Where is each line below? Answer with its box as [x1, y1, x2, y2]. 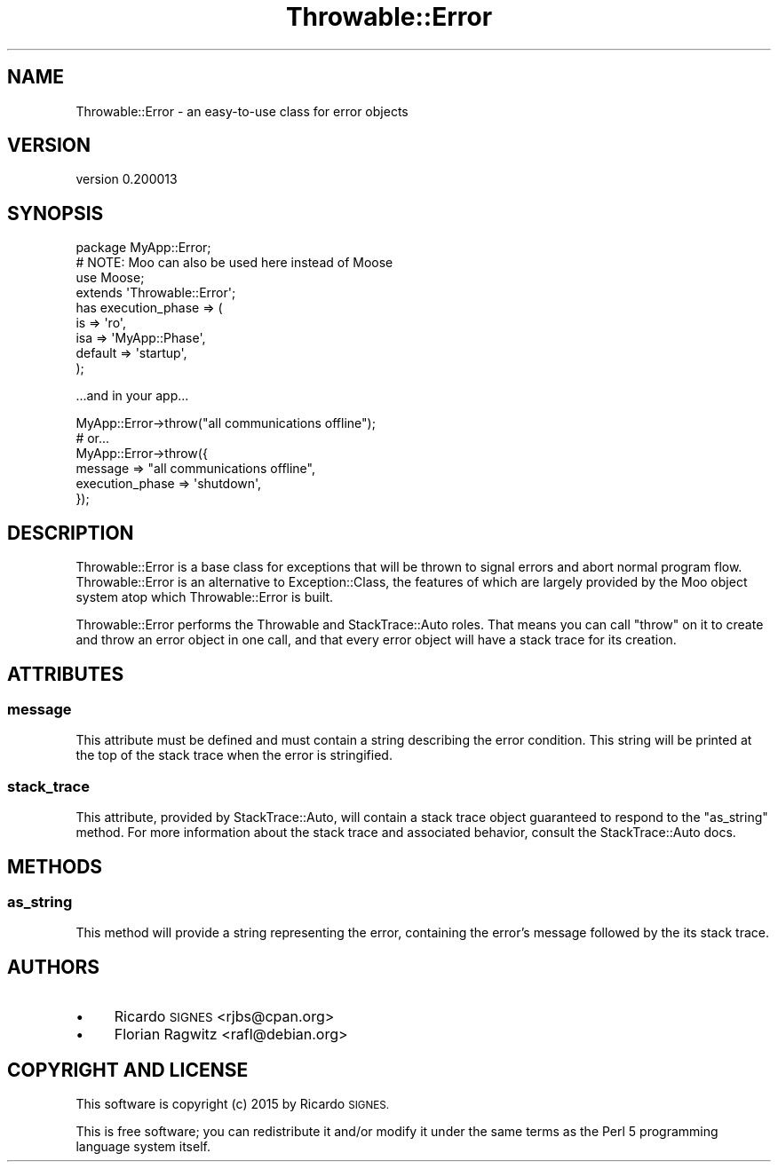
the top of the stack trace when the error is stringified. [75, 747, 393, 763]
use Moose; [75, 270, 145, 286]
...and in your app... [75, 388, 189, 404]
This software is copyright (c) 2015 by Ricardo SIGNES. [75, 1096, 390, 1111]
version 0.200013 [75, 171, 178, 187]
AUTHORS [7, 955, 100, 978]
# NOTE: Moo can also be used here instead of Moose [75, 255, 393, 271]
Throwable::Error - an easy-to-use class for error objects [75, 103, 409, 119]
